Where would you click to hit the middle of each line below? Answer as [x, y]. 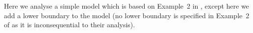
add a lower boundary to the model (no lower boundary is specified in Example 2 [127, 15]
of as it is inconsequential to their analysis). [70, 25]
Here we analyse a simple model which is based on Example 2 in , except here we [126, 6]
